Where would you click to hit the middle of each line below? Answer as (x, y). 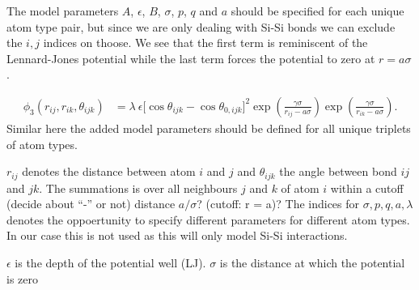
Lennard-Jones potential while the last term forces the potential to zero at (191, 58)
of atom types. (42, 144)
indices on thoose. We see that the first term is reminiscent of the (205, 43)
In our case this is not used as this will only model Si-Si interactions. (177, 235)
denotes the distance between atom (109, 171)
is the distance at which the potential (312, 263)
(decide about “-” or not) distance (91, 204)
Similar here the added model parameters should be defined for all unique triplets (209, 128)
